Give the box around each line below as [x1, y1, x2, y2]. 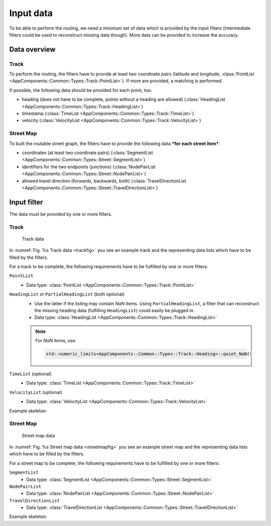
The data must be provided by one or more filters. [9, 211, 112, 217]
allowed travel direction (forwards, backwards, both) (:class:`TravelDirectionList [22, 178, 186, 184]
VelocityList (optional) [9, 389, 63, 395]
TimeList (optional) [9, 371, 52, 377]
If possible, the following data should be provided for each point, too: [9, 87, 153, 93]
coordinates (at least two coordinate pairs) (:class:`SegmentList [22, 150, 153, 156]
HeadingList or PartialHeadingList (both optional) [9, 291, 125, 297]
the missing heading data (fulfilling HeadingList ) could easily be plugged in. [34, 307, 195, 313]
